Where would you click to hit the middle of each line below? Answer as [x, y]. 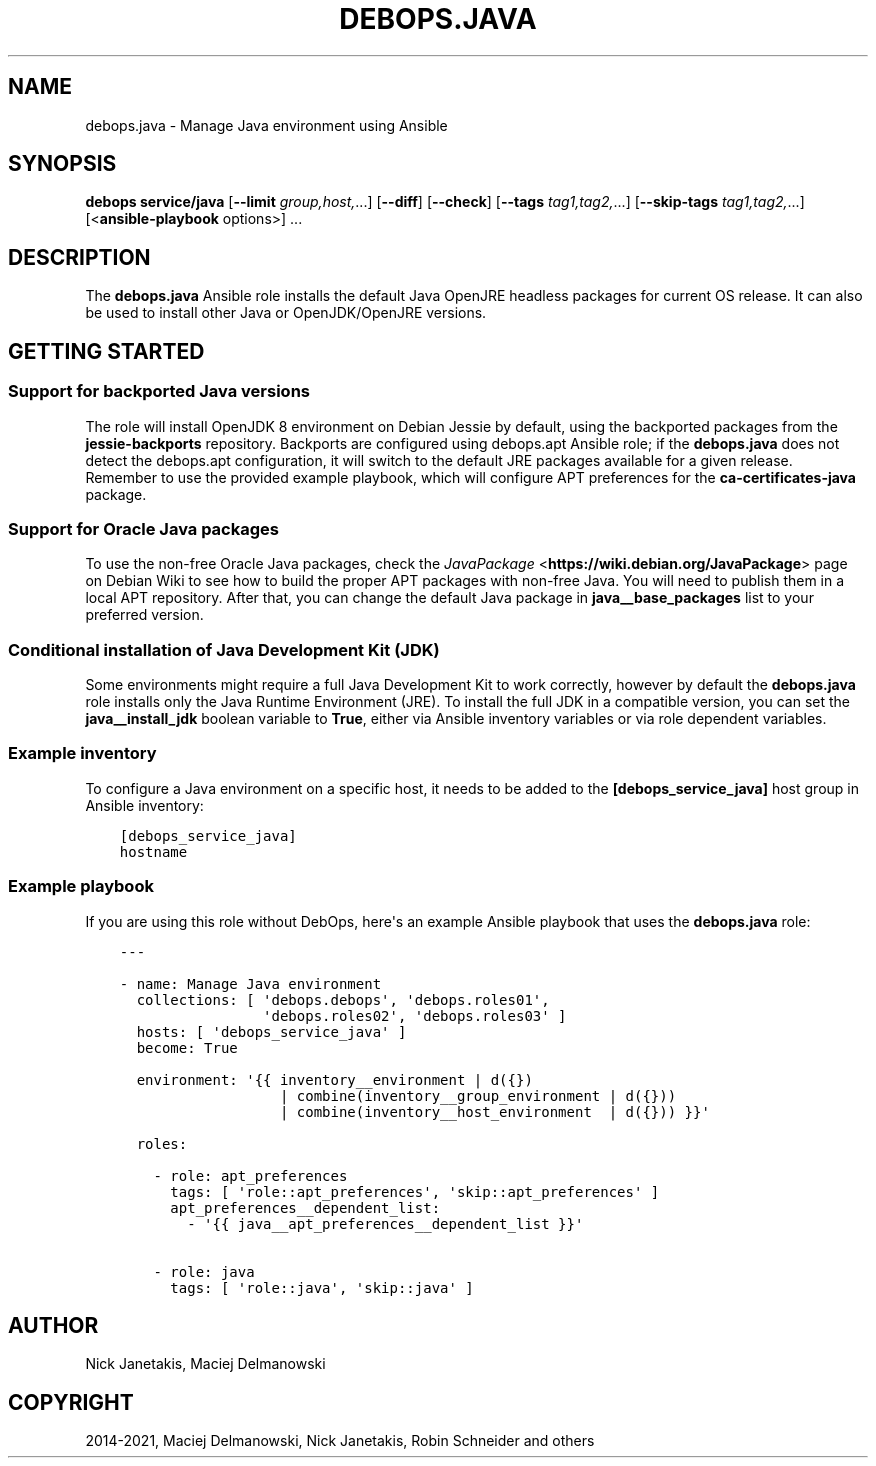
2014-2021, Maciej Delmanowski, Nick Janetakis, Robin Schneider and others [340, 1441]
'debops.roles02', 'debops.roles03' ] [415, 1015]
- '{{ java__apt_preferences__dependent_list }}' [385, 1223]
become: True [187, 1047]
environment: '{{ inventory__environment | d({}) [334, 1079]
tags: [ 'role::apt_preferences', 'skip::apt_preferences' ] [415, 1191]
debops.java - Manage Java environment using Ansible [266, 125]
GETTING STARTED [106, 351]
